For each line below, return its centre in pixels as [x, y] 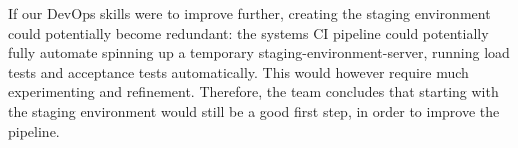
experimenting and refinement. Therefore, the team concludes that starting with [253, 91]
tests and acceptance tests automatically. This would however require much [238, 71]
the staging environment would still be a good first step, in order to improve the [254, 110]
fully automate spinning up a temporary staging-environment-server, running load [259, 52]
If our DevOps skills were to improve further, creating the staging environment [249, 13]
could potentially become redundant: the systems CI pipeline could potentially [248, 32]
